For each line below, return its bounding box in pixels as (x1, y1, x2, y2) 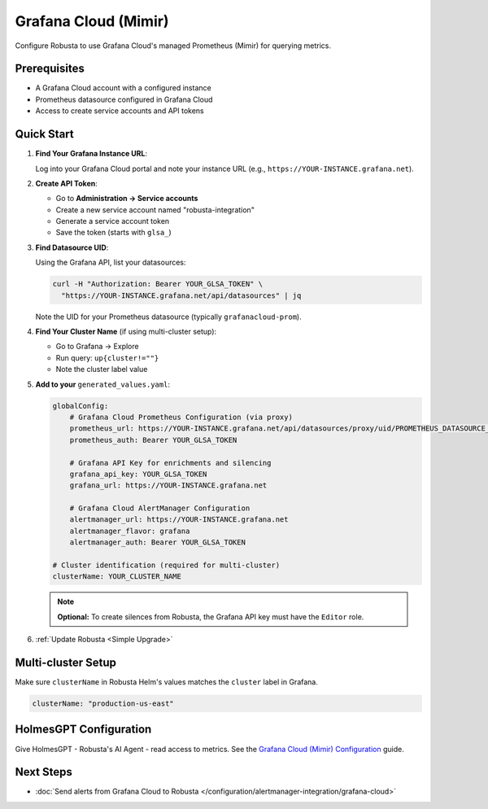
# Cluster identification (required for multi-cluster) (52, 561, 281, 570)
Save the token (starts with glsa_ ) (55, 228, 172, 238)
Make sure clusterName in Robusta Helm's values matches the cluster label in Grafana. (15, 677, 319, 687)
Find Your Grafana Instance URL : (35, 149, 148, 159)
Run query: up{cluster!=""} (55, 352, 159, 362)
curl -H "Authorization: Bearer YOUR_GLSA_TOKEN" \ (52, 279, 264, 289)
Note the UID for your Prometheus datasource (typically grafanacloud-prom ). (35, 312, 302, 321)
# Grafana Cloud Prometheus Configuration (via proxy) (69, 412, 293, 422)
